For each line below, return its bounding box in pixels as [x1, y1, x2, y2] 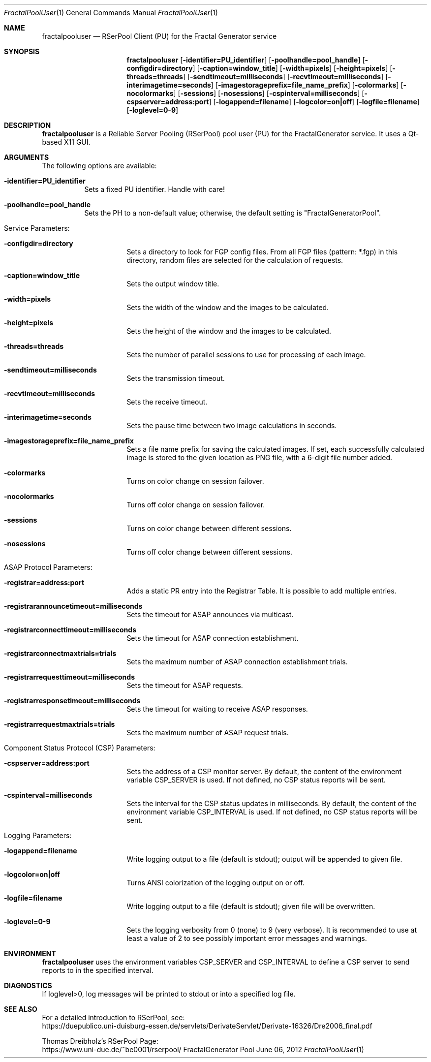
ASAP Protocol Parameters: [4, 563, 92, 571]
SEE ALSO [4, 1005, 37, 1013]
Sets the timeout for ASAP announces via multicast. [126, 610, 294, 619]
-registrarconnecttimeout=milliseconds [4, 625, 136, 634]
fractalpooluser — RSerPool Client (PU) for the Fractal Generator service [42, 32, 277, 40]
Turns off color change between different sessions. [126, 548, 292, 556]
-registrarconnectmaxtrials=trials [4, 649, 117, 657]
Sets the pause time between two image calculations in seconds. [126, 421, 337, 430]
